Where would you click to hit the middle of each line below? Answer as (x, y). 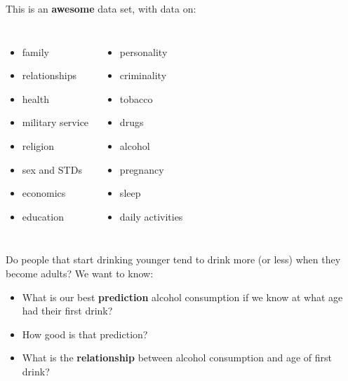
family (35, 51)
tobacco (136, 98)
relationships (49, 75)
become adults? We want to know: (80, 273)
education (43, 216)
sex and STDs (52, 169)
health (35, 98)
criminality (143, 75)
